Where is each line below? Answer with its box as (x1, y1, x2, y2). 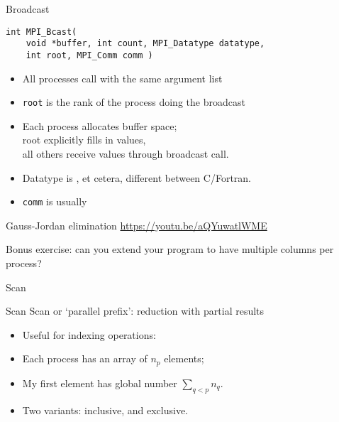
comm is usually (22, 194, 87, 209)
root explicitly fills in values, (22, 132, 146, 147)
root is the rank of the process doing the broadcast (22, 94, 245, 109)
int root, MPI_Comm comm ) (26, 50, 153, 60)
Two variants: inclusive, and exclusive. (22, 402, 189, 417)
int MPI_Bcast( (6, 26, 77, 37)
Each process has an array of (22, 351, 148, 366)
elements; (164, 351, 204, 366)
